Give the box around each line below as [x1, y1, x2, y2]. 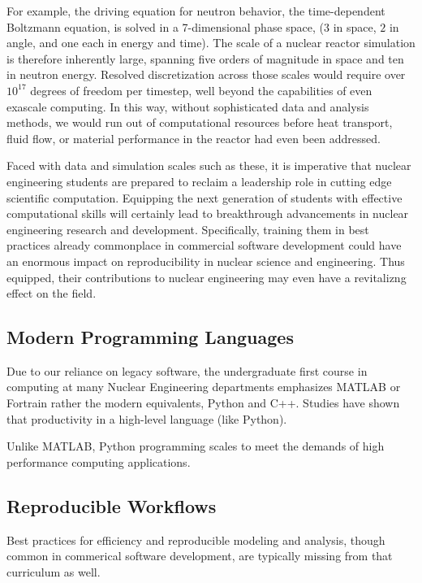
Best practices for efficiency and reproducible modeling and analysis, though [6, 531, 385, 548]
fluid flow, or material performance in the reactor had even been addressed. [6, 129, 381, 146]
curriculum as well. [6, 563, 101, 580]
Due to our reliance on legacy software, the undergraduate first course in [6, 362, 368, 379]
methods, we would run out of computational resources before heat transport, [6, 114, 393, 131]
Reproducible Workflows [6, 493, 217, 518]
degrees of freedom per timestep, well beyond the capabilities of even [30, 81, 372, 98]
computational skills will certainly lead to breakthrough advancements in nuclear [6, 205, 409, 222]
